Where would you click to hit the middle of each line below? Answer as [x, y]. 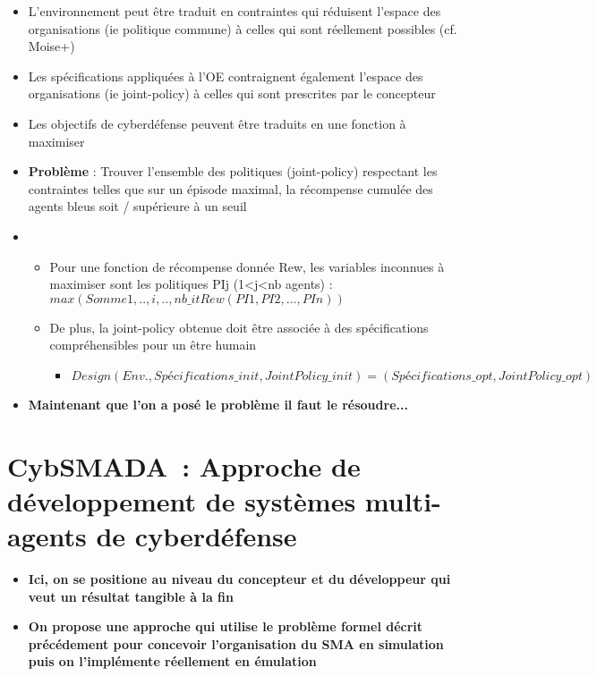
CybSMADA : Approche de [184, 465]
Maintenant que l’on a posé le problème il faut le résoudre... [218, 404]
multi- [403, 500]
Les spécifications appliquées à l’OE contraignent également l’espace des [226, 76]
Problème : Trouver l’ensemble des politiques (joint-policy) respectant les [233, 171]
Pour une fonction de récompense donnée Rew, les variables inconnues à [247, 266]
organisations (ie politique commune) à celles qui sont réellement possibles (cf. [243, 28]
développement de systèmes [182, 500]
